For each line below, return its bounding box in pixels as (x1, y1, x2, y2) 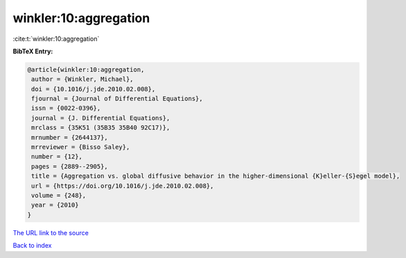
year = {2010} (31, 201, 79, 209)
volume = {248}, (31, 192, 87, 199)
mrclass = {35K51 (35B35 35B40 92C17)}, (31, 124, 170, 131)
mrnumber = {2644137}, (31, 133, 109, 141)
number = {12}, (31, 153, 83, 160)
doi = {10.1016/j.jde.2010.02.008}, (31, 85, 156, 93)
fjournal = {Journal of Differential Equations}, (31, 95, 204, 103)
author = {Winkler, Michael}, (31, 75, 134, 83)
